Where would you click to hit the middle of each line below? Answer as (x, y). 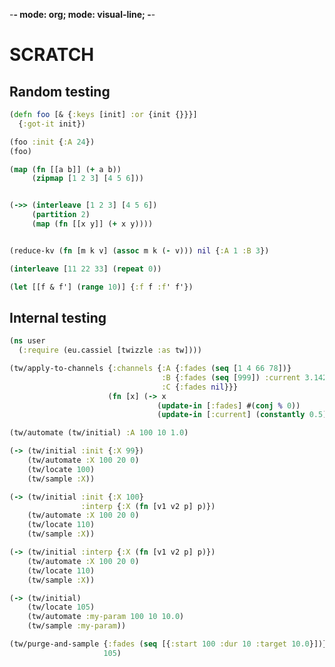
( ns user (27, 341)
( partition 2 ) (61, 215)
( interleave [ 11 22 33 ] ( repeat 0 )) (85, 269)
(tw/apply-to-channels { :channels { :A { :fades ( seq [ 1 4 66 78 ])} (150, 369)
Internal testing (58, 317)
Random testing (60, 91)
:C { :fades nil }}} (200, 387)
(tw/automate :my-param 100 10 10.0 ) (106, 617)
